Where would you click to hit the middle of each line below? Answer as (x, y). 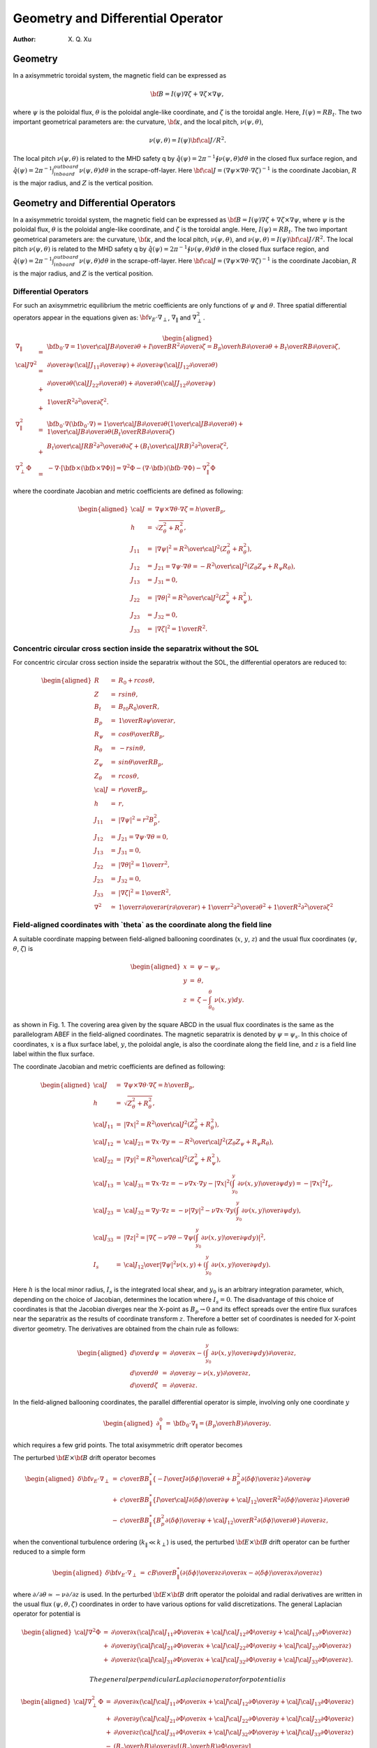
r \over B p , (133, 791)
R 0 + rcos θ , (136, 681)
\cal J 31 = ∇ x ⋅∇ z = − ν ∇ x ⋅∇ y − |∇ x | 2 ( (178, 1183)
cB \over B (162, 1573)
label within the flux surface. (54, 1054)
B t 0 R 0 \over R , (139, 708)
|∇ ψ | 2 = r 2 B (136, 819)
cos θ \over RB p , (142, 736)
